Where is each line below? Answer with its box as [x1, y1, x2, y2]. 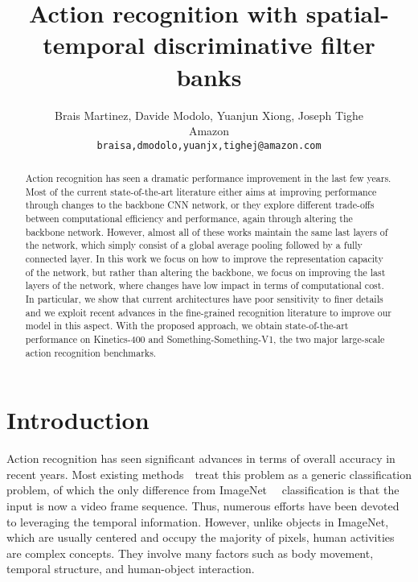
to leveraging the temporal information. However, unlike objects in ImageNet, [6, 513, 389, 530]
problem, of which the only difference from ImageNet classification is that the [6, 481, 400, 498]
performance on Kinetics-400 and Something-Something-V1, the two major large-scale [25, 332, 385, 346]
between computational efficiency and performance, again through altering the [25, 212, 353, 225]
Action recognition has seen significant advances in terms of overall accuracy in [6, 450, 395, 467]
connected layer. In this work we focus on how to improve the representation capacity [25, 252, 383, 266]
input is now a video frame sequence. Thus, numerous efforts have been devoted [6, 497, 400, 514]
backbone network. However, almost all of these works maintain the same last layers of [25, 225, 388, 238]
